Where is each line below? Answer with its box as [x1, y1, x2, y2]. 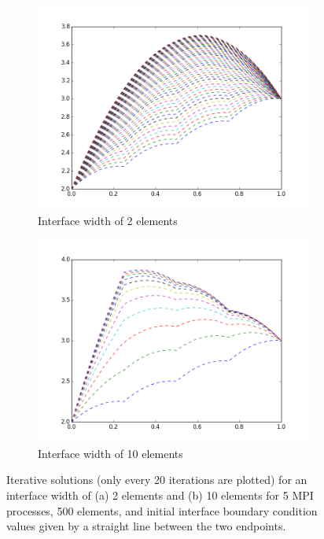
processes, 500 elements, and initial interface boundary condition [6, 502, 318, 519]
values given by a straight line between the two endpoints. [6, 518, 286, 534]
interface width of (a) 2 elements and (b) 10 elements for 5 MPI [6, 486, 314, 503]
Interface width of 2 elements [38, 212, 178, 228]
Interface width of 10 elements [38, 445, 183, 461]
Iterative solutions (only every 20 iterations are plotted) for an [6, 471, 307, 488]
